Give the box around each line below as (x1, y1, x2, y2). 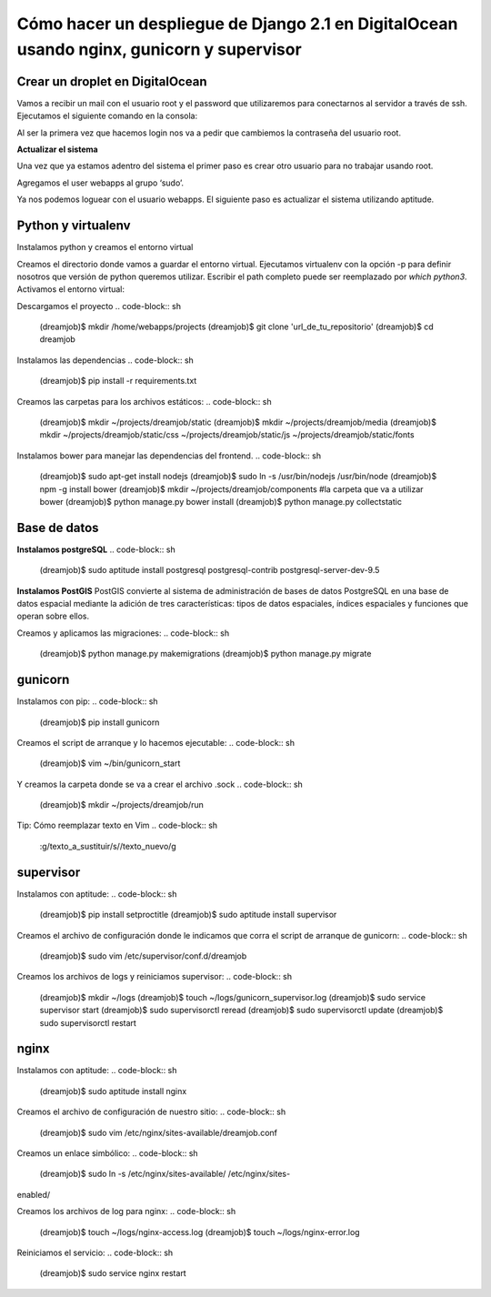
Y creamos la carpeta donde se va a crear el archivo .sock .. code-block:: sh (16, 779, 304, 789)
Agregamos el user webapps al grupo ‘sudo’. (16, 177, 185, 188)
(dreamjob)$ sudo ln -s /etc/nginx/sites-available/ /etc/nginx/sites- (39, 1169, 291, 1180)
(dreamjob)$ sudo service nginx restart (39, 1268, 186, 1279)
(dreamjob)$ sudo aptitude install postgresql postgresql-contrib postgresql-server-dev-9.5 (39, 565, 380, 576)
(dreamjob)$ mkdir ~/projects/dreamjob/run (39, 799, 205, 810)
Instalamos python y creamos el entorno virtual (16, 242, 194, 253)
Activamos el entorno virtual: (16, 284, 125, 295)
